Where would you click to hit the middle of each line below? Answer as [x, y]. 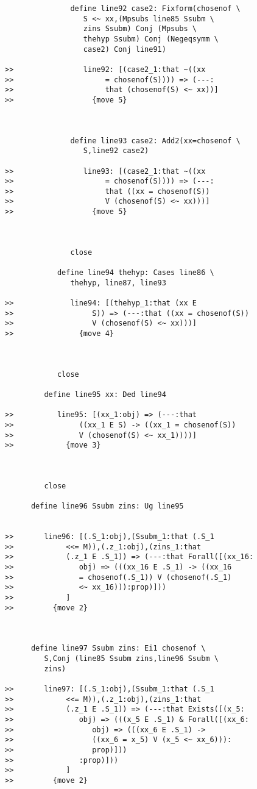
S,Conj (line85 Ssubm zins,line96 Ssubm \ [131, 659]
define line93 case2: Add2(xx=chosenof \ [155, 141]
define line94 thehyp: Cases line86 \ [136, 273]
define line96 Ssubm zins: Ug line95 [107, 506]
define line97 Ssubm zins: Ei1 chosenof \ [118, 648]
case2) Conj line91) [125, 49]
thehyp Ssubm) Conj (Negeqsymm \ [151, 39]
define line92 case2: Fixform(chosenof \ [155, 9]
